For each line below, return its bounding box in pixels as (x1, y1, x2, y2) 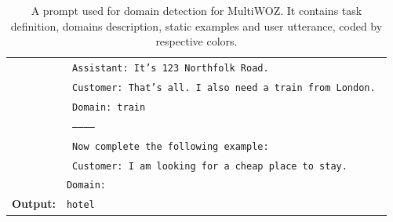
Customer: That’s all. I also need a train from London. (72, 82, 376, 93)
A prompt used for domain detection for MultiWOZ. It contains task (31, 2, 362, 18)
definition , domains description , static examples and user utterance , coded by (10, 17, 383, 34)
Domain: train (72, 101, 146, 113)
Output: (12, 195, 56, 212)
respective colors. (155, 33, 238, 49)
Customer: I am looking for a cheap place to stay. (72, 160, 348, 172)
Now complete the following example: (72, 140, 269, 152)
